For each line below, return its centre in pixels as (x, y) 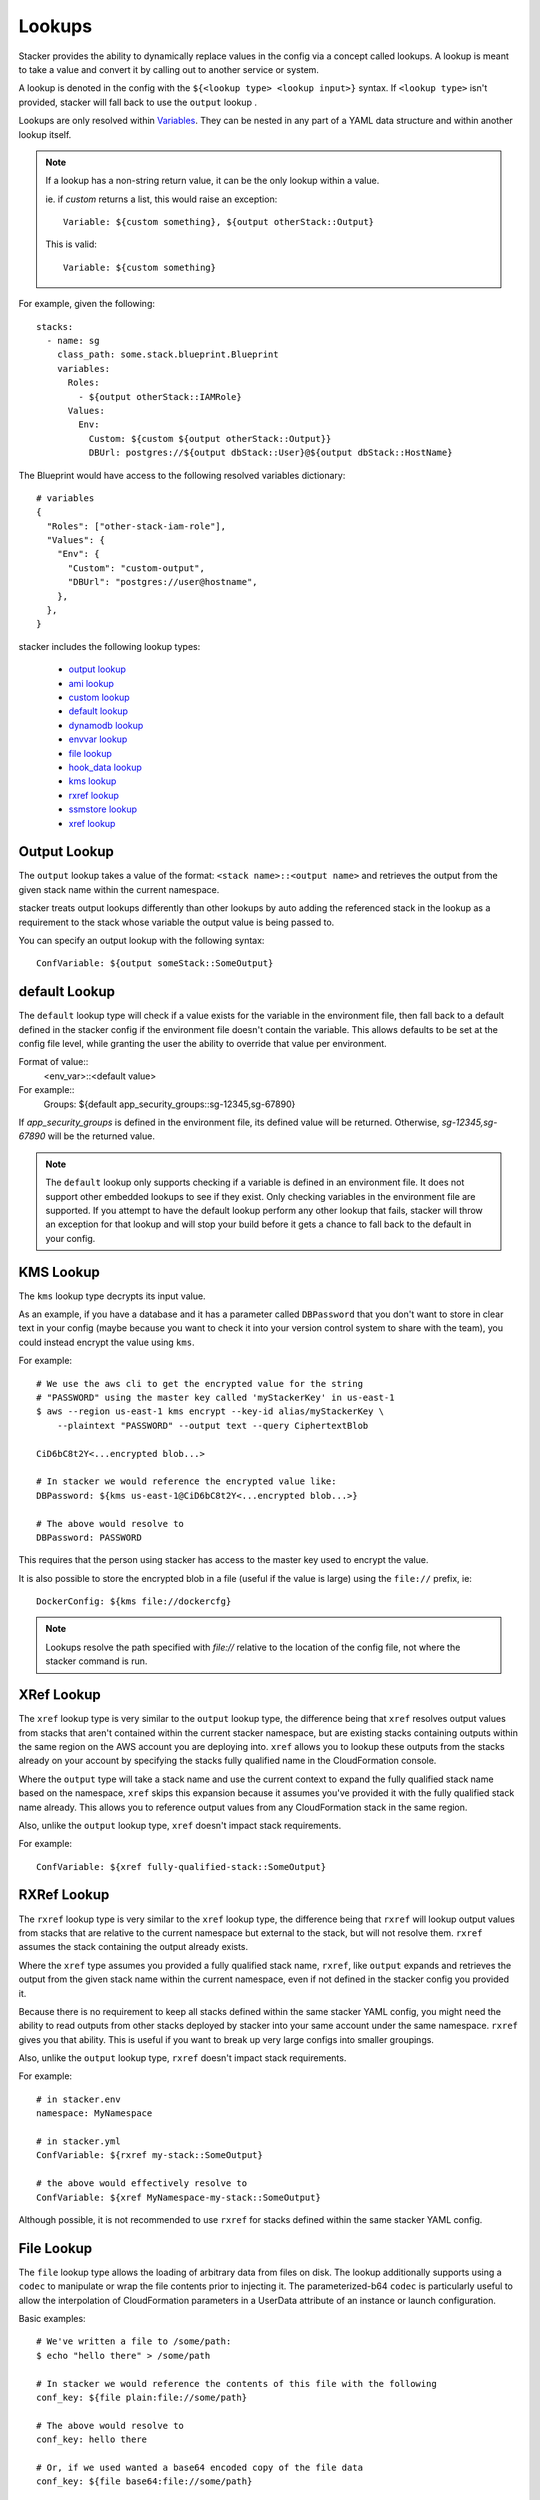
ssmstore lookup (103, 809)
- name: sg (73, 341)
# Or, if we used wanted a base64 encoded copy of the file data (200, 2467)
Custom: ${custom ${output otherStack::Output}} (210, 438)
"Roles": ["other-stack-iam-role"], (136, 526)
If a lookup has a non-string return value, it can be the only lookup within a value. (212, 181)
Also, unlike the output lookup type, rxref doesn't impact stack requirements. (182, 2058)
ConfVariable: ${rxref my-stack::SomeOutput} (150, 2155)
